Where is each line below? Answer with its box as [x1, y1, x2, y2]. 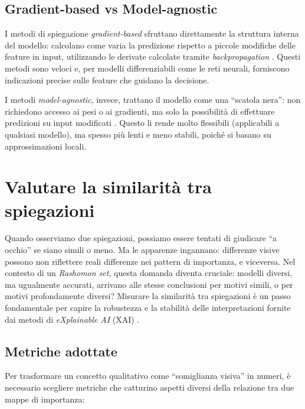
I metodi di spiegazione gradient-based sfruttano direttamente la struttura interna [5, 27, 299, 40]
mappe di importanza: [5, 392, 85, 405]
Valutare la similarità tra [5, 174, 212, 199]
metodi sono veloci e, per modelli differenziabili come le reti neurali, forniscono [5, 61, 290, 74]
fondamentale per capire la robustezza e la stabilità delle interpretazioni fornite [5, 301, 291, 314]
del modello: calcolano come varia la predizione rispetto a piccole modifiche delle [5, 38, 296, 51]
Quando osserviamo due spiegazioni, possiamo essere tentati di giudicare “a [5, 232, 277, 244]
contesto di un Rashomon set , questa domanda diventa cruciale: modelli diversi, [5, 267, 293, 279]
